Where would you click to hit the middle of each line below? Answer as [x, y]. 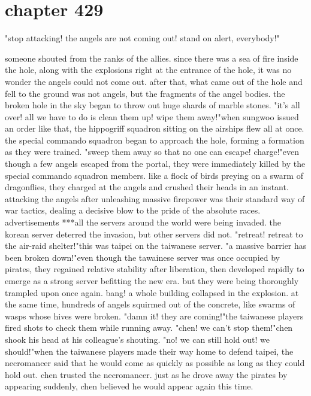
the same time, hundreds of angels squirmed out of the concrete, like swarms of [150, 304]
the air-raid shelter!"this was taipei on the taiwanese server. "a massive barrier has [156, 246]
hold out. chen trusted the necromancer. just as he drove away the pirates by [146, 374]
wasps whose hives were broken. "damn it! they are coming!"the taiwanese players [154, 316]
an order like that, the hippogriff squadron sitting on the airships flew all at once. [155, 128]
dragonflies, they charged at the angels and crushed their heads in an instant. [147, 187]
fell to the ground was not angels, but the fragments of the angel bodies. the [145, 93]
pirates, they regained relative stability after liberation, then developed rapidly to [155, 269]
